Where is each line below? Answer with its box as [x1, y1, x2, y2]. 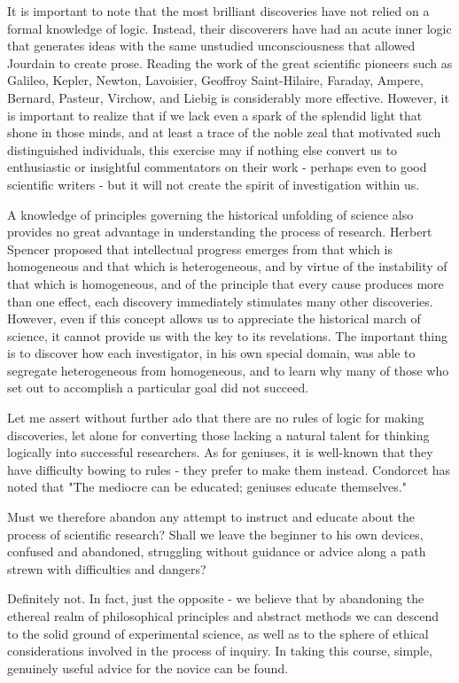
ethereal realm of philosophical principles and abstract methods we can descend [7, 607, 440, 625]
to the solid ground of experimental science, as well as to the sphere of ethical [7, 624, 429, 642]
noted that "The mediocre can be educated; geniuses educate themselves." [7, 477, 407, 496]
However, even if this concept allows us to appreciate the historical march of [7, 309, 421, 328]
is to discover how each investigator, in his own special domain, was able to [7, 344, 416, 362]
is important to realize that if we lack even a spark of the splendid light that [7, 105, 423, 124]
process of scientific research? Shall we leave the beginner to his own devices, [7, 524, 424, 543]
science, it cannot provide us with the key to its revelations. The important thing [7, 326, 448, 345]
